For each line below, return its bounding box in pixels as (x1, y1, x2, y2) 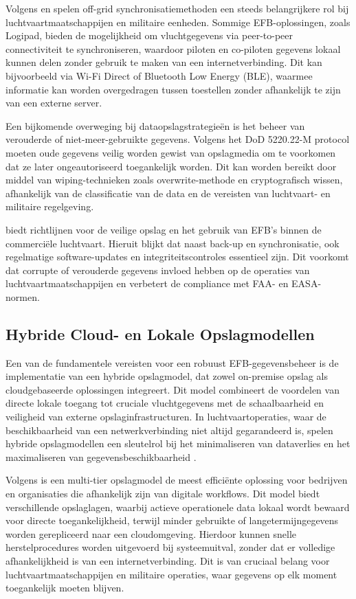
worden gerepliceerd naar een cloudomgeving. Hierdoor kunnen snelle (5, 526, 297, 541)
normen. (5, 289, 40, 304)
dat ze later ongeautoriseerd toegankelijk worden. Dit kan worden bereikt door (5, 159, 337, 173)
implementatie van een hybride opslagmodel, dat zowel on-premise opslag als (5, 369, 328, 383)
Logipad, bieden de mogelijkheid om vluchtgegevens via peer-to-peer (5, 28, 293, 43)
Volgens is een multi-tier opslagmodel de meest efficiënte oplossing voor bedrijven (5, 473, 348, 487)
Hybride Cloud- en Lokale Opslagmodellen (5, 323, 315, 344)
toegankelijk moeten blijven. (5, 580, 124, 595)
